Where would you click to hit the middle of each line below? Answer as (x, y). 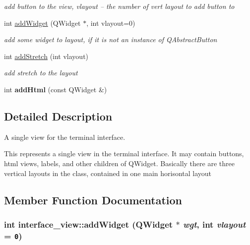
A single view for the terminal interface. (65, 137)
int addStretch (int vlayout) (46, 56)
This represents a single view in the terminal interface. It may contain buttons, (124, 153)
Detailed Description (58, 116)
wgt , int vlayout (214, 224)
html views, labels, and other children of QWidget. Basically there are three (119, 163)
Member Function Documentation (93, 200)
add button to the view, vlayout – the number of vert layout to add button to (119, 6)
